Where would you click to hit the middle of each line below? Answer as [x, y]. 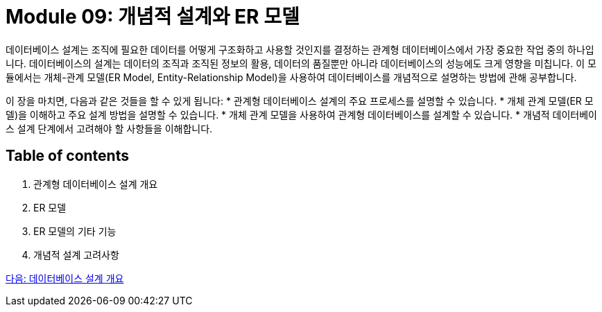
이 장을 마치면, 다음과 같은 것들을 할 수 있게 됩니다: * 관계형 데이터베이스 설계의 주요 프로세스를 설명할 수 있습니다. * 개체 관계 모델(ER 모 [300, 101]
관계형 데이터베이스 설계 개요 [96, 184]
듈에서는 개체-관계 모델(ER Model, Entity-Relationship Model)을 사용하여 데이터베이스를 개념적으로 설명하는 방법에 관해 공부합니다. [291, 77]
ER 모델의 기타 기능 [75, 231]
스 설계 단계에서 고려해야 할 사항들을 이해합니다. [109, 128]
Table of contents [67, 156]
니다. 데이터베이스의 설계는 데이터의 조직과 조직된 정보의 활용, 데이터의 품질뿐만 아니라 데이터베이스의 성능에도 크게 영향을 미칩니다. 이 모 [301, 63]
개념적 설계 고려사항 [76, 254]
